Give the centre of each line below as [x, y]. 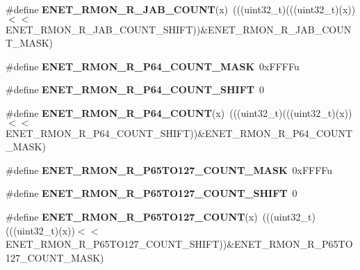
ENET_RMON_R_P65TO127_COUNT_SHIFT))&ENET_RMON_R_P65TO [179, 244]
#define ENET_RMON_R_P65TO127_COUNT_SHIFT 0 [152, 193]
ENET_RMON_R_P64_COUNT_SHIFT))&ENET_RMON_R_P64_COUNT [179, 133]
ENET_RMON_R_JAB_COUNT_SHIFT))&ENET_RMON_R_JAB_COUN [179, 29]
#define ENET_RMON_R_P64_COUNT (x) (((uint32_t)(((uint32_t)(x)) [179, 112]
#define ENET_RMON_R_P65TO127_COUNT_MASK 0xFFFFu [169, 169]
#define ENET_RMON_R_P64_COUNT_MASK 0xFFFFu [153, 66]
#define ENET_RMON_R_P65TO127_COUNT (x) [132, 216]
